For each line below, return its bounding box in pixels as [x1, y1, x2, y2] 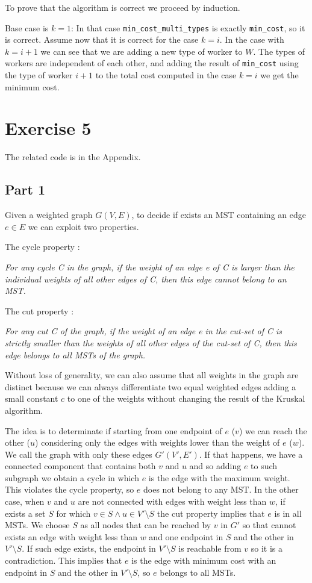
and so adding [189, 460, 242, 472]
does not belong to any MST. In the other [143, 483, 299, 496]
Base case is [5, 21, 49, 34]
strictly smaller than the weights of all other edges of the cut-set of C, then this [5, 336, 297, 349]
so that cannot [242, 519, 296, 531]
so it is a [251, 542, 283, 555]
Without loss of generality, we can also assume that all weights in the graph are [5, 369, 299, 381]
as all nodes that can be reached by [80, 519, 211, 531]
